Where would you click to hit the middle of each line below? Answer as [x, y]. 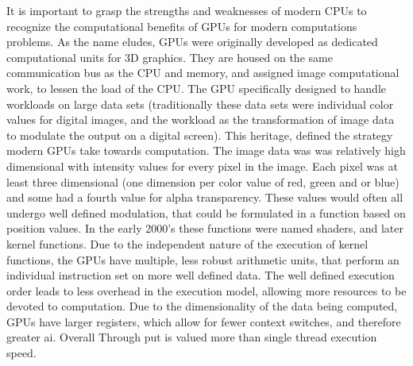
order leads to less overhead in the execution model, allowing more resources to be [206, 290]
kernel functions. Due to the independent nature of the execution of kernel [187, 243]
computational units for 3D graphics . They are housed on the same [170, 57]
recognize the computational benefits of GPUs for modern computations [182, 26]
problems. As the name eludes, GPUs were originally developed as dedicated [192, 42]
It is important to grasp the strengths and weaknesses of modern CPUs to [187, 10]
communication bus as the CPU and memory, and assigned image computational [203, 73]
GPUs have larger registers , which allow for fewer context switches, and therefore [204, 321]
